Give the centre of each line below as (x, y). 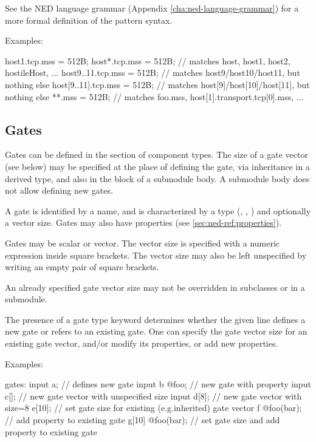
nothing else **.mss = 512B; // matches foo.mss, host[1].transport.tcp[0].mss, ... (154, 96)
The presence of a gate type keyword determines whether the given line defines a (155, 319)
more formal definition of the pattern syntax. (89, 20)
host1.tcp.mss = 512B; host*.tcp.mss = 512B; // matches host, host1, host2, (148, 60)
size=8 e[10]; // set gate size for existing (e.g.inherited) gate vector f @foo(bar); (153, 408)
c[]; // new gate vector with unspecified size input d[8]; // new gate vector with (153, 396)
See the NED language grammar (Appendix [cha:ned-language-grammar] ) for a (152, 8)
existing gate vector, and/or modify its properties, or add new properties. (142, 343)
